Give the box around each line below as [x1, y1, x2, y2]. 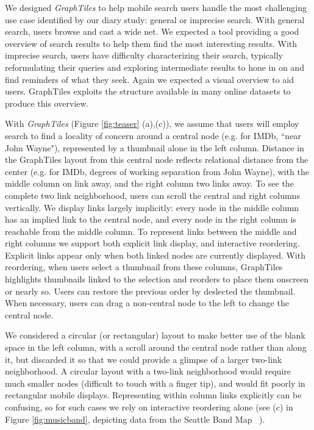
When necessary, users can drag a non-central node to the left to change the [5, 296, 289, 309]
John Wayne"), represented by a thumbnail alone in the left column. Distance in [5, 141, 304, 154]
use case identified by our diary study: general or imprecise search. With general [5, 13, 305, 26]
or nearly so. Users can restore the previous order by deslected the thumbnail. [5, 284, 296, 297]
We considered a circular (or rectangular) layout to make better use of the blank [5, 329, 305, 342]
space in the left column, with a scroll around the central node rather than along [5, 341, 307, 354]
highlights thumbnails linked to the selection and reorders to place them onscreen [5, 273, 309, 285]
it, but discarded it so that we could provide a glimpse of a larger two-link [5, 353, 282, 365]
